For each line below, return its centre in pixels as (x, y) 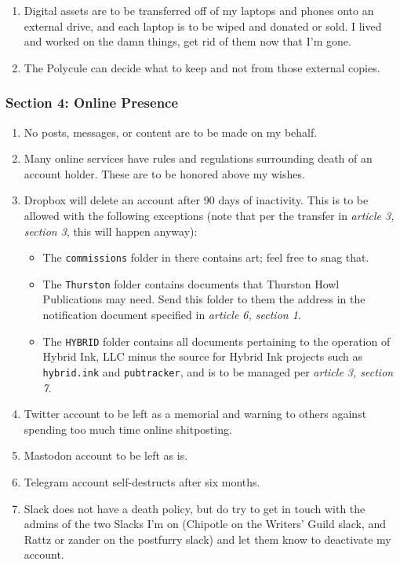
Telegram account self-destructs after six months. (142, 481)
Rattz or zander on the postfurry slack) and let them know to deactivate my (207, 539)
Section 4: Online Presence (92, 103)
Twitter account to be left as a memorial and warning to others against (195, 414)
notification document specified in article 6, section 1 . (172, 315)
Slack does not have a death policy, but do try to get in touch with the (195, 508)
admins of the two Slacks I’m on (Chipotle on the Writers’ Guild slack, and (205, 524)
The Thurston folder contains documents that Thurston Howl (191, 283)
